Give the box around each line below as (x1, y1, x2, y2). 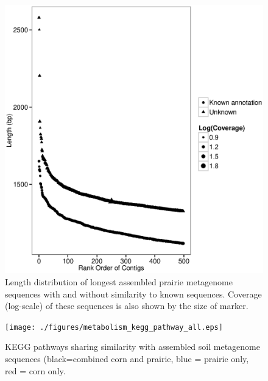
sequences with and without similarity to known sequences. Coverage (5, 287, 262, 300)
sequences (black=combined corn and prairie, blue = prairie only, (5, 352, 249, 365)
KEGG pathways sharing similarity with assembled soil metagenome (5, 340, 260, 353)
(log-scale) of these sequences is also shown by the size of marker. (5, 299, 249, 312)
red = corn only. (5, 364, 66, 377)
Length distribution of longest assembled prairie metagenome (5, 275, 233, 288)
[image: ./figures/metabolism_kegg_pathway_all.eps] (5, 322, 223, 332)
